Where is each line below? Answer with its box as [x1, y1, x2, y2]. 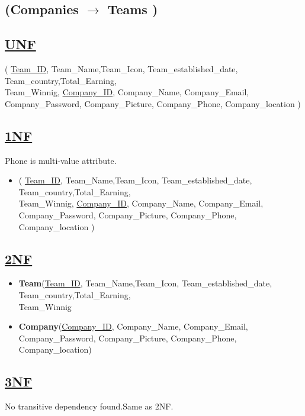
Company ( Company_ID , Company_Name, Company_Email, [18, 320, 248, 333]
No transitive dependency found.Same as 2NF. [5, 400, 174, 412]
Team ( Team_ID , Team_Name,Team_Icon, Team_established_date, [18, 277, 272, 289]
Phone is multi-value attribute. [5, 154, 117, 166]
